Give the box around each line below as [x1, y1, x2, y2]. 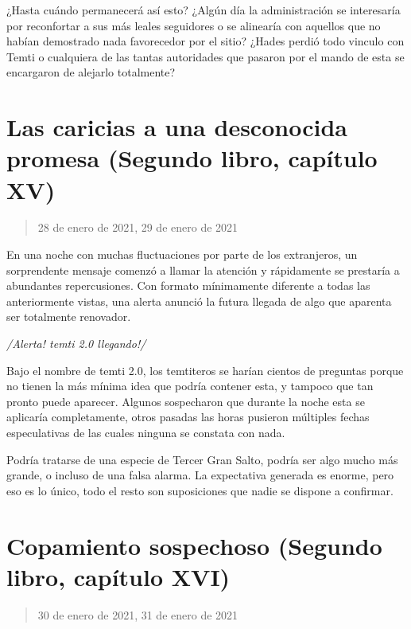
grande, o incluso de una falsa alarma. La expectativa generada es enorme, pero [6, 467, 394, 483]
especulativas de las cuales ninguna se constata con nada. [6, 424, 285, 440]
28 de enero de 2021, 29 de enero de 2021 [37, 219, 238, 236]
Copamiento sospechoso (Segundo [6, 529, 382, 561]
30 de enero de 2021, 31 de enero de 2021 [37, 606, 238, 623]
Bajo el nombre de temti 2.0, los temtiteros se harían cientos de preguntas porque [6, 361, 404, 378]
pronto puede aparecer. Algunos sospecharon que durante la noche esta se [6, 393, 365, 409]
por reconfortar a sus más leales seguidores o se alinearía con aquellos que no [6, 17, 381, 33]
